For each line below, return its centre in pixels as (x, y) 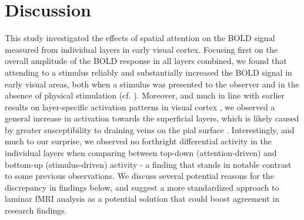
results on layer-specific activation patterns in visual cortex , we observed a (140, 106)
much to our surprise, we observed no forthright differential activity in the (138, 141)
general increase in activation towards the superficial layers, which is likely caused (152, 118)
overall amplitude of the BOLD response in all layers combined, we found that (146, 61)
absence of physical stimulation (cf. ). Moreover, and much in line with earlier (145, 95)
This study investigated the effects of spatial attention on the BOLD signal (140, 38)
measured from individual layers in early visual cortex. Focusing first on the (141, 49)
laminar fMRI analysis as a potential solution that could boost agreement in (142, 199)
